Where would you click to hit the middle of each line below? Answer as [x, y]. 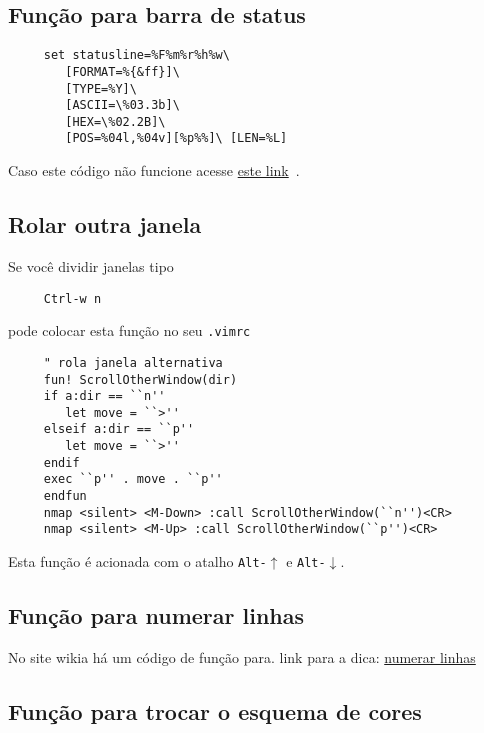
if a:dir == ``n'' [104, 396]
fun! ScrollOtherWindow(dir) [140, 379]
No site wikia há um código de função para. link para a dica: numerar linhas [242, 656]
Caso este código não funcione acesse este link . [154, 170]
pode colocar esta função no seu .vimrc [129, 330]
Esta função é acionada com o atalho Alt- [137, 561]
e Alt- [306, 561]
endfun [65, 496]
